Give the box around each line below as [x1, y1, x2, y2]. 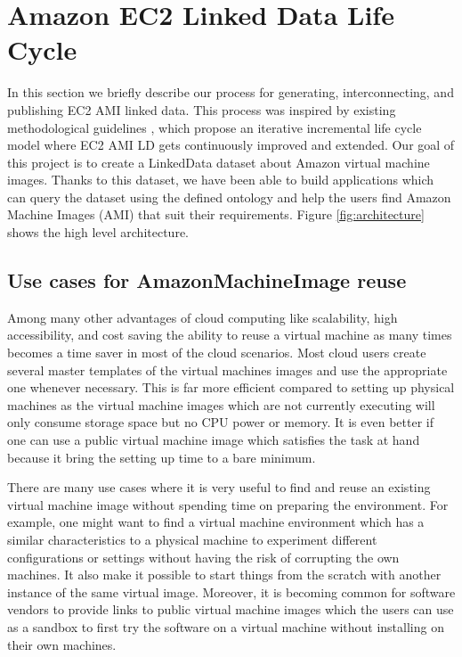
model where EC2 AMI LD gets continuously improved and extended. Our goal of [7, 136, 455, 154]
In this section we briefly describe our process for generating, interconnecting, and [7, 83, 454, 102]
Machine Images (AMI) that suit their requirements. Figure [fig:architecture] [7, 205, 425, 224]
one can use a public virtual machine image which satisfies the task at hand [7, 431, 420, 449]
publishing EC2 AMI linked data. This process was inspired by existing [7, 100, 396, 119]
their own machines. [7, 635, 117, 653]
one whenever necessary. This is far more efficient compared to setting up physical [7, 378, 455, 397]
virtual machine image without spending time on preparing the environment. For [7, 495, 449, 513]
